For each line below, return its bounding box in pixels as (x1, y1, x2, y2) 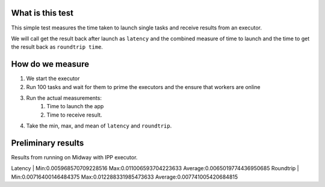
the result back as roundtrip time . (11, 43, 104, 51)
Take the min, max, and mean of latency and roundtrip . (26, 122, 172, 129)
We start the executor (26, 75, 80, 82)
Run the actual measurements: (26, 94, 102, 102)
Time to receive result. (46, 111, 102, 118)
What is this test (11, 8, 73, 18)
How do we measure (11, 59, 90, 69)
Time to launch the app (46, 103, 104, 110)
